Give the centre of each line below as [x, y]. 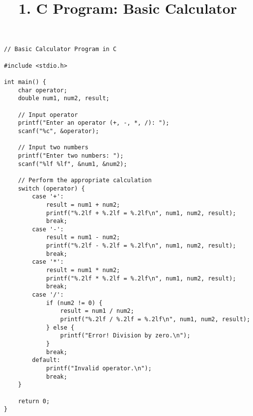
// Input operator [48, 115]
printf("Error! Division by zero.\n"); [125, 336]
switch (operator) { [51, 188]
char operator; [42, 90]
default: [46, 360]
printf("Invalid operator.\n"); [99, 368]
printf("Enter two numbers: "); [71, 155]
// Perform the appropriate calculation [85, 180]
